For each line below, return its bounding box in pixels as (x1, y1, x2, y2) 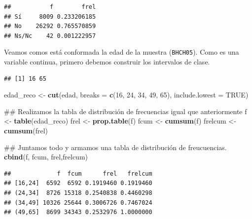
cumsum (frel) (4, 125, 48, 135)
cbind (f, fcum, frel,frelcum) (4, 152, 88, 162)
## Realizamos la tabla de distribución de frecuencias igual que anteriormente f (4, 106, 247, 116)
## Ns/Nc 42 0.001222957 (4, 32, 96, 39)
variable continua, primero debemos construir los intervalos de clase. (4, 57, 210, 67)
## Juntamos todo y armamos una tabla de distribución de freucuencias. (4, 142, 227, 152)
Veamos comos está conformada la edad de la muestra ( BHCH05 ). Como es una (4, 47, 239, 57)
